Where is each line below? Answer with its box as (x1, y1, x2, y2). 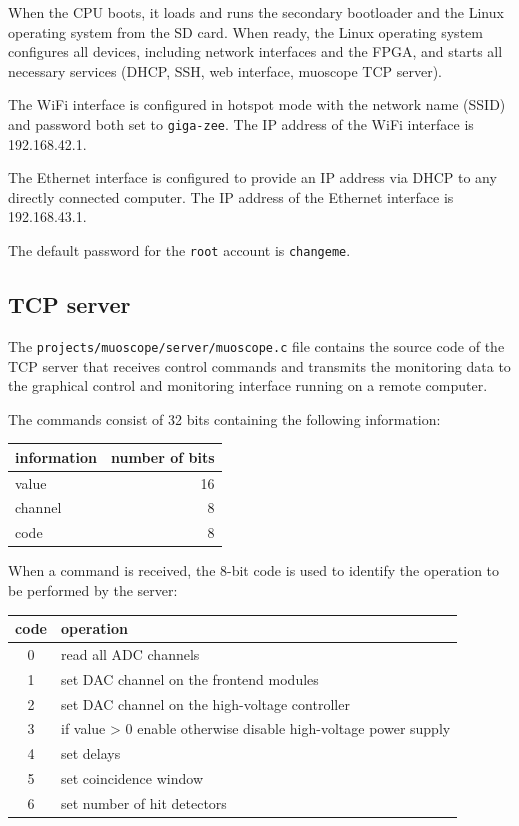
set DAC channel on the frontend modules (60, 668, 319, 689)
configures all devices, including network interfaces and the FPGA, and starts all (8, 41, 503, 62)
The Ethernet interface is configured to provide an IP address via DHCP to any (8, 167, 497, 188)
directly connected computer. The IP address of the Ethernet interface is (8, 186, 454, 207)
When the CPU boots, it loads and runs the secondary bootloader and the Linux (8, 2, 504, 22)
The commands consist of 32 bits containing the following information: (8, 408, 441, 429)
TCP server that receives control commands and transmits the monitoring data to (8, 355, 511, 376)
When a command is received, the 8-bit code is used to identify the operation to (8, 560, 500, 581)
